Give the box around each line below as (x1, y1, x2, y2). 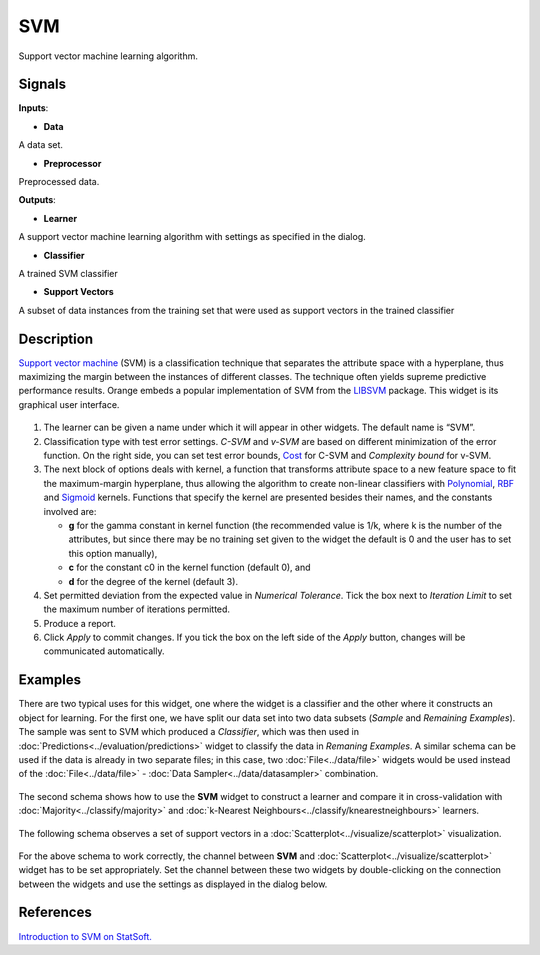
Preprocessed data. (18, 176, 100, 188)
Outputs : (18, 194, 57, 206)
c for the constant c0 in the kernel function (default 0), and (68, 561, 311, 574)
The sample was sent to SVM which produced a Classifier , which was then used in (18, 726, 360, 738)
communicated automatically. (43, 645, 165, 657)
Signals (18, 76, 67, 93)
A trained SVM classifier (18, 267, 119, 279)
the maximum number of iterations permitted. (43, 603, 230, 615)
